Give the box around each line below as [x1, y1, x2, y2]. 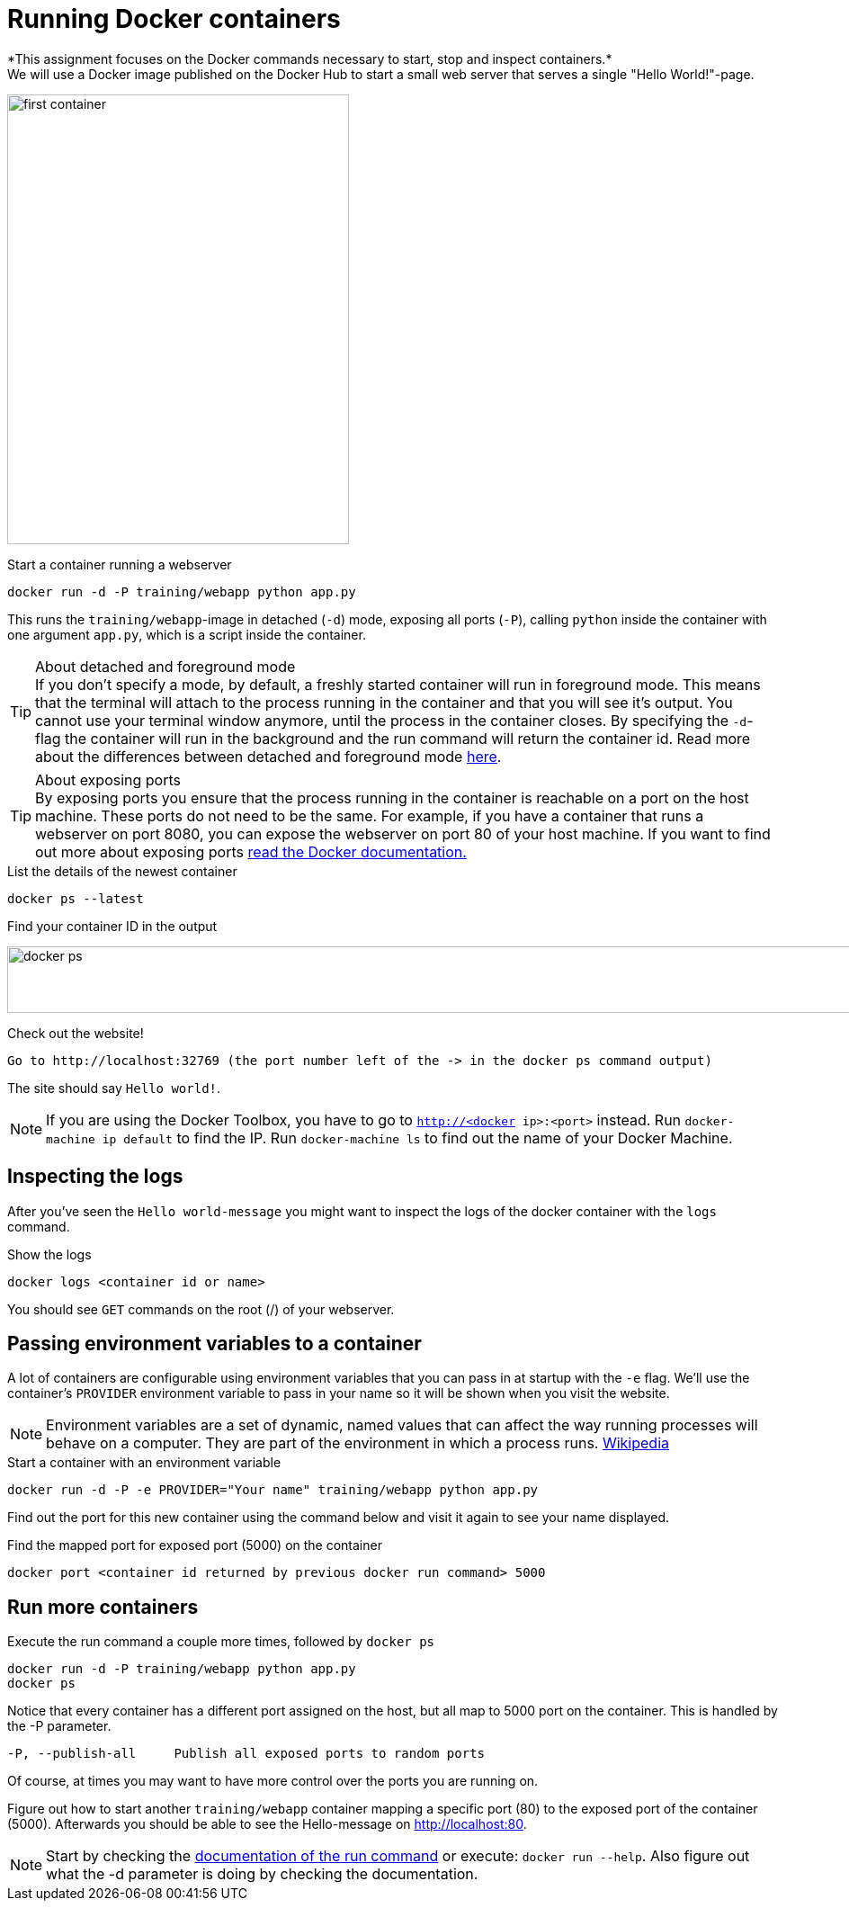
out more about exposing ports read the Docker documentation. [35, 842, 467, 861]
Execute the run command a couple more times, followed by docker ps [7, 1634, 435, 1650]
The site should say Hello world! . [7, 1079, 221, 1096]
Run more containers [7, 1595, 199, 1618]
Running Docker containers [7, 4, 341, 34]
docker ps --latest [7, 891, 144, 906]
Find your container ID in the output [7, 918, 218, 934]
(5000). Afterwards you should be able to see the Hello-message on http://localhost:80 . [7, 1816, 527, 1832]
